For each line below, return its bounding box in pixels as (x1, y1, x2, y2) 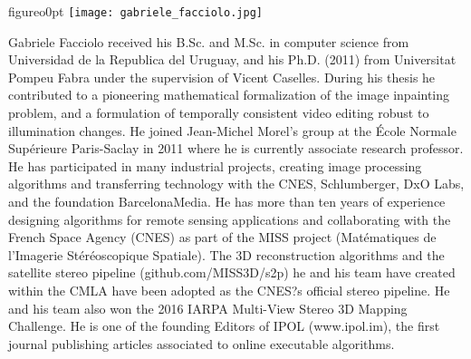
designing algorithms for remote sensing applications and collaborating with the (8, 209, 451, 228)
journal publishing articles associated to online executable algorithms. (8, 334, 395, 353)
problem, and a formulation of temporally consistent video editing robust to (8, 103, 429, 122)
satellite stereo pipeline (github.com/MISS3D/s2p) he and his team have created (8, 263, 456, 282)
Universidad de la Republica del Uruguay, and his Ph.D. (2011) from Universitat (8, 50, 457, 69)
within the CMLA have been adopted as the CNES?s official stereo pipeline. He (8, 280, 450, 299)
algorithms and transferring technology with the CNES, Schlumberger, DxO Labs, (8, 174, 465, 193)
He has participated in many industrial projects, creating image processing (8, 156, 422, 175)
